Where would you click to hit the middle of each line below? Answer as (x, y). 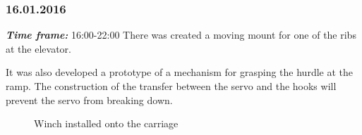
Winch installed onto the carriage (106, 123)
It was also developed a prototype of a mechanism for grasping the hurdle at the (180, 72)
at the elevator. (38, 48)
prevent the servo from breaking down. (89, 99)
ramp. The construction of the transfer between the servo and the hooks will (171, 86)
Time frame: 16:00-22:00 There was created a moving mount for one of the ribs (181, 35)
